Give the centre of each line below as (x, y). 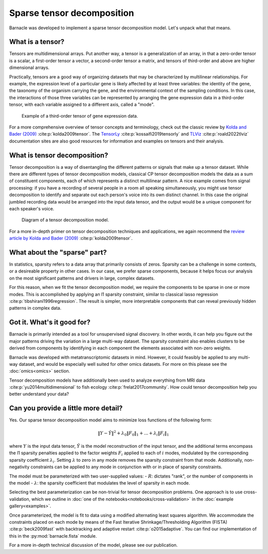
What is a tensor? (37, 42)
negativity (19, 467)
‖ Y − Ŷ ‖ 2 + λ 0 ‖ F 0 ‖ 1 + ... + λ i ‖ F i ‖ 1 (133, 433)
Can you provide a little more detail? (66, 408)
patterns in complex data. (35, 308)
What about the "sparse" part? (58, 252)
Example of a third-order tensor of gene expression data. (80, 116)
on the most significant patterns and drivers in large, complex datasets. (82, 278)
